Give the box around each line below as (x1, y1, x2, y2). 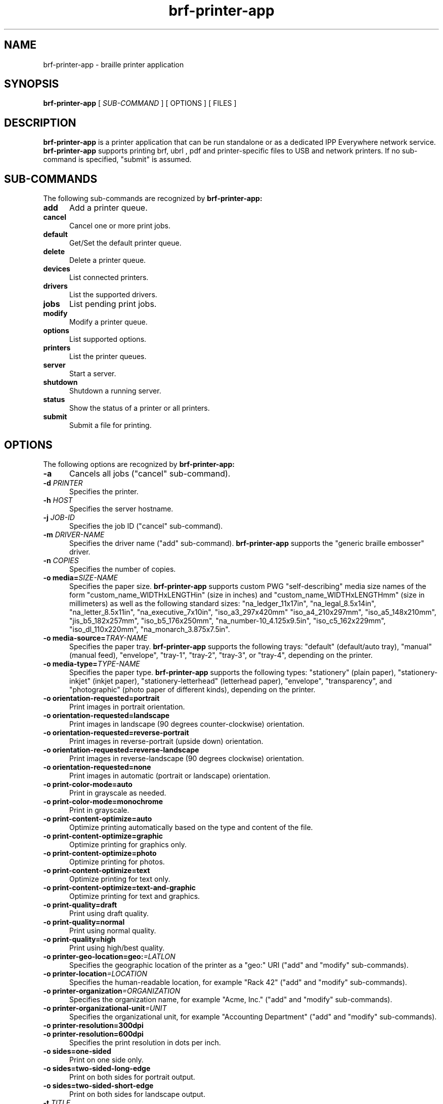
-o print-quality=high (43, 934, 116, 943)
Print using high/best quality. (69, 943, 165, 952)
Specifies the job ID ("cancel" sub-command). (69, 521, 223, 530)
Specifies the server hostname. (69, 504, 173, 513)
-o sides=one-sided (43, 1046, 111, 1055)
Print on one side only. (69, 1055, 144, 1064)
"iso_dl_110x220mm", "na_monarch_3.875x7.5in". (69, 624, 230, 634)
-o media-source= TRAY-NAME (43, 633, 148, 642)
